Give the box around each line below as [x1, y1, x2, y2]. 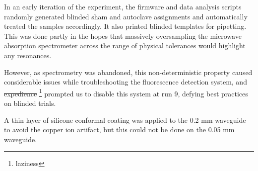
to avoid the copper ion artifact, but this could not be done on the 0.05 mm [4, 124, 235, 135]
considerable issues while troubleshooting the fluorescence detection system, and [4, 77, 247, 87]
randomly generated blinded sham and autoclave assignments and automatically [4, 11, 248, 21]
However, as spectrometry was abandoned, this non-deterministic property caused [4, 67, 253, 77]
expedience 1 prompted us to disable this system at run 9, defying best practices [4, 86, 248, 98]
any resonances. [4, 50, 52, 60]
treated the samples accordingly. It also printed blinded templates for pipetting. [4, 21, 247, 31]
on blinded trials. [4, 98, 56, 108]
